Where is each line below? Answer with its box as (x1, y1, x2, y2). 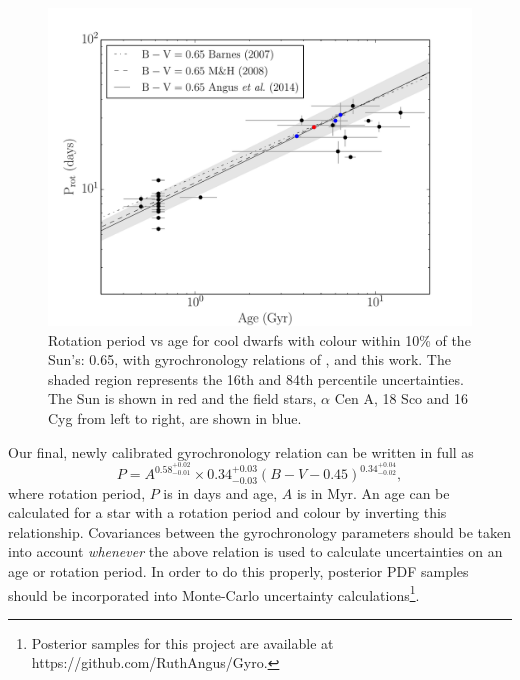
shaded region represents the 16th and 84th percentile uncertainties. (48, 368, 464, 389)
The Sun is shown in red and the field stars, (48, 388, 317, 409)
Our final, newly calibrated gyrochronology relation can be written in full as (8, 441, 474, 462)
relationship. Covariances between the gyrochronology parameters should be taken (8, 521, 511, 542)
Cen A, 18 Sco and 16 (334, 388, 469, 409)
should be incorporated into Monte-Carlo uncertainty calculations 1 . (8, 581, 420, 605)
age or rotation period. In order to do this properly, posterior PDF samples (8, 561, 469, 582)
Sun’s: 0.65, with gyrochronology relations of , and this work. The (48, 349, 451, 370)
